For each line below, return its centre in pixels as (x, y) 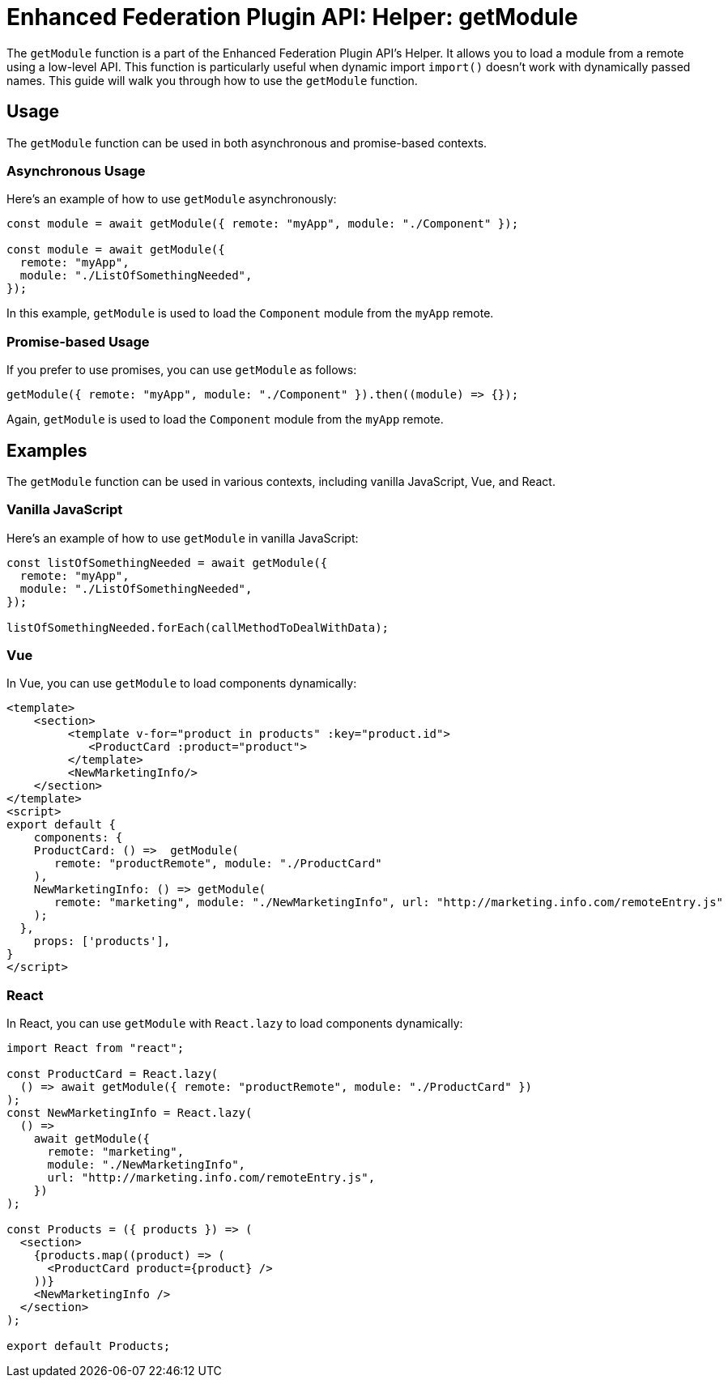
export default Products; (89, 1346)
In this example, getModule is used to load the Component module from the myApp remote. (250, 313)
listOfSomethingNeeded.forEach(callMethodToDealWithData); (198, 627)
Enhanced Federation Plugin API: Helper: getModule (292, 17)
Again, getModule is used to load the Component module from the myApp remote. (225, 419)
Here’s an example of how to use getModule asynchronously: (172, 199)
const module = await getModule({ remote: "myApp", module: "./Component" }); (263, 224)
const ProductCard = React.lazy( (113, 1074)
